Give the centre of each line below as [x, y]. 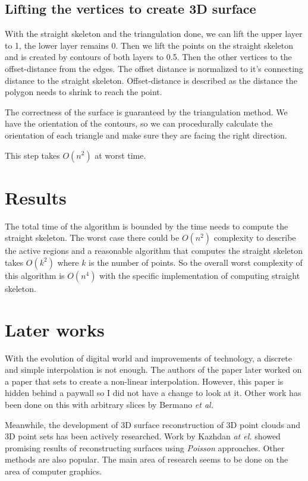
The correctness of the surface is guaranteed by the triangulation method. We [146, 111]
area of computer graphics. [54, 471]
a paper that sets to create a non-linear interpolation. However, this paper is [144, 381]
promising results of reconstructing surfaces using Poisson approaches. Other [145, 447]
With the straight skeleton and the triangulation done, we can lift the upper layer [154, 34]
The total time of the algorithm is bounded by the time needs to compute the [147, 226]
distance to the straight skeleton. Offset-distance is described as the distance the [151, 80]
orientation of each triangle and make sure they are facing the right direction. [146, 135]
